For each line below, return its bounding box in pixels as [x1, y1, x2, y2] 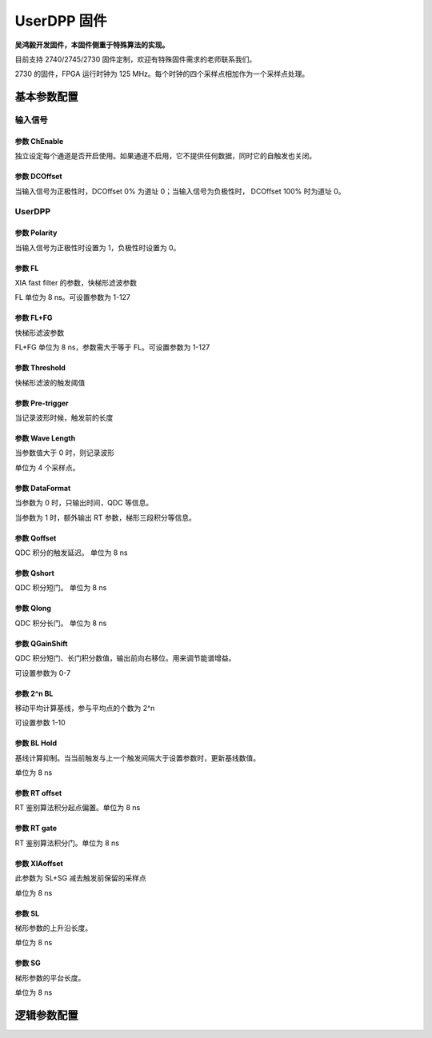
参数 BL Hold [14, 738, 58, 748]
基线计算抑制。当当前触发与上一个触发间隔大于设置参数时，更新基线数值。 [14, 753, 260, 763]
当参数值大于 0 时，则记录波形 [14, 448, 115, 457]
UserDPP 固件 [14, 12, 107, 30]
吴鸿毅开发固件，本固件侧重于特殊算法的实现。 [14, 40, 170, 50]
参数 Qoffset [14, 533, 57, 543]
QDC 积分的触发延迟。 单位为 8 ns [14, 548, 128, 557]
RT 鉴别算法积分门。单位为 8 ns [14, 838, 120, 848]
